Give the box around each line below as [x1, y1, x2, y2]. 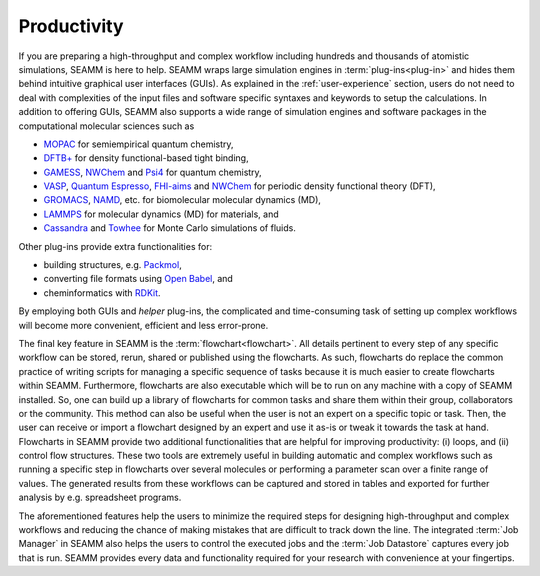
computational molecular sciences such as [18, 120, 195, 132]
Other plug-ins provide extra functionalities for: [18, 240, 213, 252]
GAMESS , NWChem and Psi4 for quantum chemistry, [43, 166, 262, 178]
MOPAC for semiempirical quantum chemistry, [43, 138, 234, 150]
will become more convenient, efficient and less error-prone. [18, 319, 269, 331]
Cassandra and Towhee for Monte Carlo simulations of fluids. [43, 222, 297, 234]
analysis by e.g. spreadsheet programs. [18, 491, 182, 504]
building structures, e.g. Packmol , [43, 259, 182, 271]
